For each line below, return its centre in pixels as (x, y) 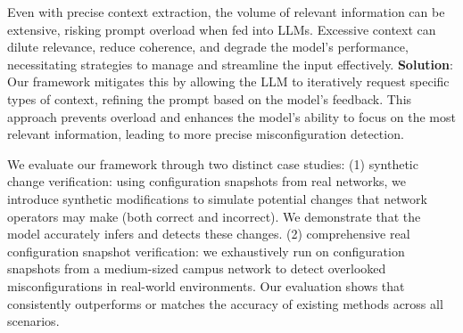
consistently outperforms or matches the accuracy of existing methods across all (225, 303)
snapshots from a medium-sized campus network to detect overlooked (197, 268)
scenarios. (33, 321)
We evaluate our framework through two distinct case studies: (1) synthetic (213, 163)
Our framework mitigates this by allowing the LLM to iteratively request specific (228, 81)
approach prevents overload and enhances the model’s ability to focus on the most (231, 116)
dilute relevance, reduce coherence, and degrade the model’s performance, (208, 47)
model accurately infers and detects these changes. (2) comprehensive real (209, 234)
